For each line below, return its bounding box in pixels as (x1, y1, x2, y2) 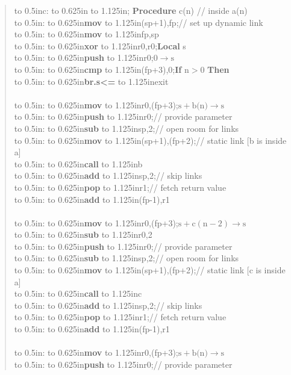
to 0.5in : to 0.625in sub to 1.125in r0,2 (14, 228, 152, 241)
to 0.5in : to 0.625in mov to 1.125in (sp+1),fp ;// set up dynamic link (14, 16, 263, 28)
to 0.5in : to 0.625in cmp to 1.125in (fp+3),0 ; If (14, 63, 182, 75)
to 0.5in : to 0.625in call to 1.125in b (14, 157, 143, 170)
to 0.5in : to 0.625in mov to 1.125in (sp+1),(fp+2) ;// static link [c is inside (14, 264, 286, 276)
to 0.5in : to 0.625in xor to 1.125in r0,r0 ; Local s (14, 39, 186, 52)
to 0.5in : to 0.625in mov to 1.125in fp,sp (14, 28, 159, 40)
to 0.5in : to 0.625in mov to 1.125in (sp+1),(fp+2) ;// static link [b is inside (14, 134, 287, 146)
